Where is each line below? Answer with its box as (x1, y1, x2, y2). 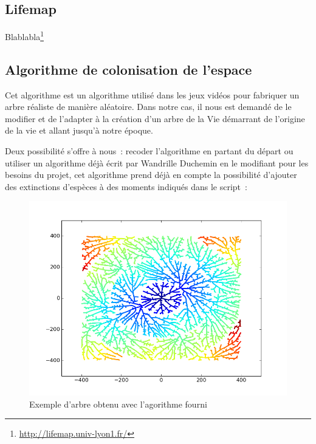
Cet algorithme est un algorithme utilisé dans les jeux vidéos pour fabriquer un (5, 88, 300, 101)
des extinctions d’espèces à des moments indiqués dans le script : (5, 180, 247, 193)
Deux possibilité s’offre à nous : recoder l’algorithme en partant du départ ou (5, 145, 294, 157)
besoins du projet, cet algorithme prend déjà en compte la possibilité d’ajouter (5, 168, 297, 181)
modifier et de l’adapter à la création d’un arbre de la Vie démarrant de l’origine (5, 112, 305, 125)
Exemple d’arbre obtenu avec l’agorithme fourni (29, 397, 207, 410)
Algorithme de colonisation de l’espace (5, 60, 252, 78)
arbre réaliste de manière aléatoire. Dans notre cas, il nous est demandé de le (5, 100, 292, 113)
